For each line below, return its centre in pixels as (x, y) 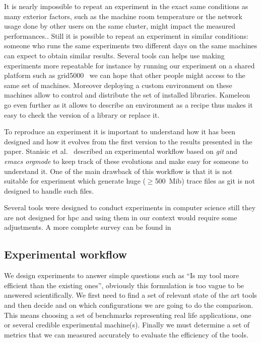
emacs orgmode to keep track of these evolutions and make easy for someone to (126, 161)
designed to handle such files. (49, 190)
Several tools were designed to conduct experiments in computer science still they (130, 207)
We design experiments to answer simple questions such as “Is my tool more (122, 275)
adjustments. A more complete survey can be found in (88, 227)
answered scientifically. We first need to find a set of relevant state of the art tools (130, 295)
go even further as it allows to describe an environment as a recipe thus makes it (128, 104)
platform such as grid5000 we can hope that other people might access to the (125, 75)
